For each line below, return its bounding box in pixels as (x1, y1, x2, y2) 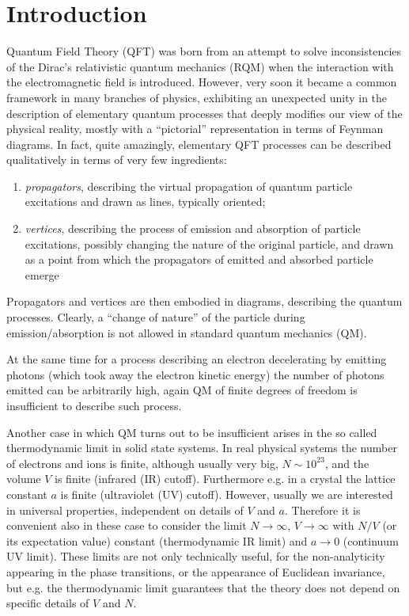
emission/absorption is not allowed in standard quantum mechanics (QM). (6, 324, 367, 340)
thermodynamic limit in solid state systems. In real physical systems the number (6, 439, 397, 456)
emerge (25, 266, 59, 283)
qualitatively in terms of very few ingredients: (6, 151, 227, 168)
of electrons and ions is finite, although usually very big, (6, 454, 278, 471)
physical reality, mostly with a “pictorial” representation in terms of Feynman (6, 120, 384, 137)
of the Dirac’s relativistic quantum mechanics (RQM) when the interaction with (6, 58, 394, 74)
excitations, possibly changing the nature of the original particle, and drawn (25, 235, 394, 252)
